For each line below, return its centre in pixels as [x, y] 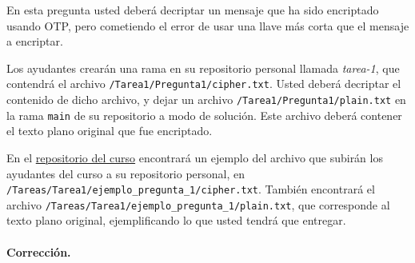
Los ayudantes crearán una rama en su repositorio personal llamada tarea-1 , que [203, 68]
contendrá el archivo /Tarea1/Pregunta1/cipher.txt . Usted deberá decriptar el [204, 84]
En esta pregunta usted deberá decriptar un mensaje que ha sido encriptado [193, 10]
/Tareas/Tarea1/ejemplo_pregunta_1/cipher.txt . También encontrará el [191, 189]
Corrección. [39, 251]
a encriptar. [35, 41]
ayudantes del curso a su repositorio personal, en [126, 173]
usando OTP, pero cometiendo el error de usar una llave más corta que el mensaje [208, 25]
